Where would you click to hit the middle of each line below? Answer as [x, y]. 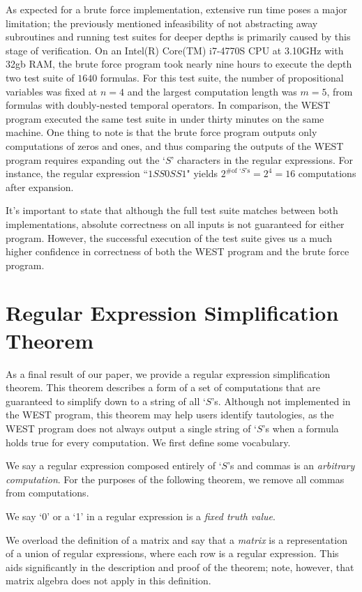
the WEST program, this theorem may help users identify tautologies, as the [170, 415]
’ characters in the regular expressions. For [262, 159]
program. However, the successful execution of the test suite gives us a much [169, 237]
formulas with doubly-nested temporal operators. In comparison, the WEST [168, 105]
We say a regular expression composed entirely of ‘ [114, 465]
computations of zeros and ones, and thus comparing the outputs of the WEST [175, 145]
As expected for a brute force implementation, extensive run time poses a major [176, 9]
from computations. [47, 493]
